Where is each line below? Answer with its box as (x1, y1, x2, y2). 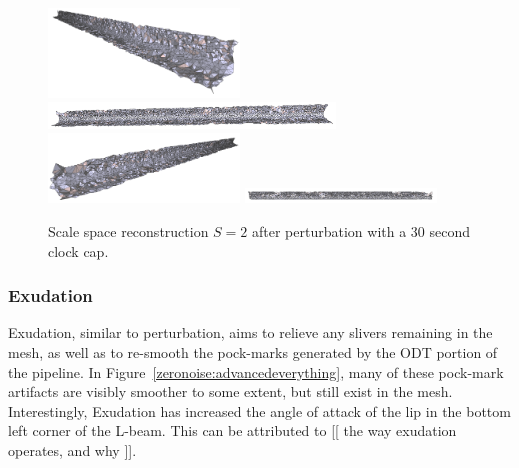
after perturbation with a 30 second (252, 220, 471, 241)
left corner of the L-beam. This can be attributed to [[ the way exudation (8, 420, 457, 441)
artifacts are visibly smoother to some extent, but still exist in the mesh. (8, 381, 453, 402)
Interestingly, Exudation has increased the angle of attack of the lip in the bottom (8, 400, 511, 421)
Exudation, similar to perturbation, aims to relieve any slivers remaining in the (8, 322, 493, 343)
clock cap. (48, 240, 109, 261)
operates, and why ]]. (8, 439, 137, 460)
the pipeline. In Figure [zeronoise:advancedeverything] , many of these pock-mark (8, 361, 504, 382)
